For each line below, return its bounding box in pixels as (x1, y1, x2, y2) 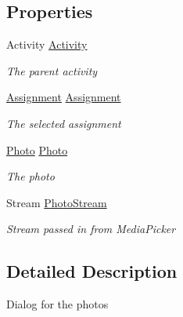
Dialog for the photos (6, 296, 109, 312)
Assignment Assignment (6, 89, 121, 105)
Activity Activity (6, 36, 88, 53)
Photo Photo (6, 141, 68, 158)
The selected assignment (6, 115, 121, 131)
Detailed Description (6, 259, 178, 283)
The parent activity (6, 62, 98, 78)
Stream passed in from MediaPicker (6, 220, 176, 237)
